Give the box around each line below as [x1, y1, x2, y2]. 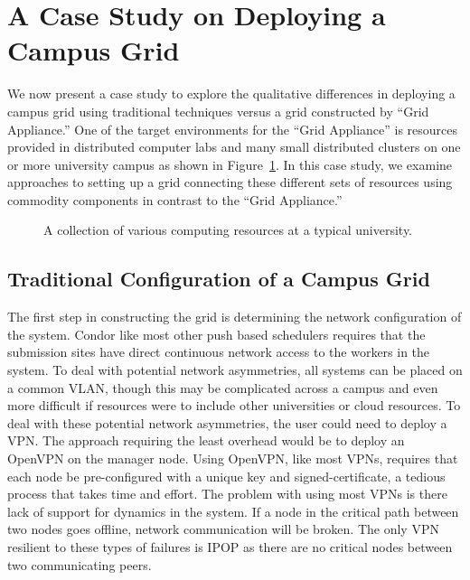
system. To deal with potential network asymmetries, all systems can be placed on [7, 360, 463, 379]
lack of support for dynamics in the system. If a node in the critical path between [7, 501, 459, 520]
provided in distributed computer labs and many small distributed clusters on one [7, 137, 461, 156]
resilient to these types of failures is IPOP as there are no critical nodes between [7, 537, 453, 556]
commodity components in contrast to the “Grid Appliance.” [7, 190, 343, 209]
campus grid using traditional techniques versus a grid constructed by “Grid [7, 101, 429, 120]
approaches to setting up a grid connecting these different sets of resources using [7, 173, 453, 192]
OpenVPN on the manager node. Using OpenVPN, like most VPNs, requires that [7, 449, 458, 468]
